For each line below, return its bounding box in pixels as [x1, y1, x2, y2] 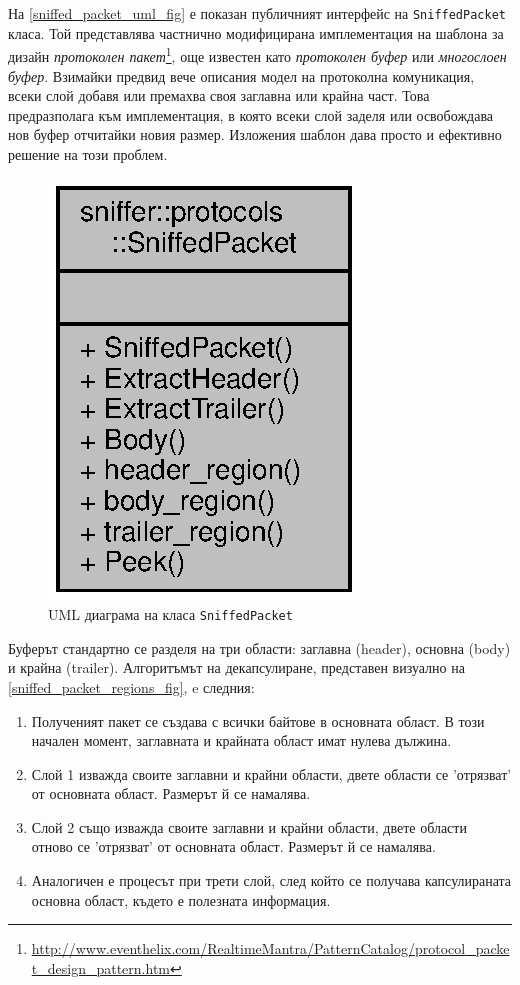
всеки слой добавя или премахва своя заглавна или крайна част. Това [8, 85, 430, 106]
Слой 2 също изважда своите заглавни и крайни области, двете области [31, 816, 467, 837]
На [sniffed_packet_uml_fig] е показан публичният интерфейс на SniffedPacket [8, 3, 506, 23]
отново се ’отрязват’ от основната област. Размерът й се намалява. [31, 836, 436, 857]
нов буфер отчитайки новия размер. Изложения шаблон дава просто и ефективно [8, 124, 502, 145]
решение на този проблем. [8, 143, 168, 164]
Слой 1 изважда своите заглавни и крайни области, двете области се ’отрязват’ [31, 763, 512, 784]
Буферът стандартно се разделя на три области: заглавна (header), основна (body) [8, 637, 511, 658]
